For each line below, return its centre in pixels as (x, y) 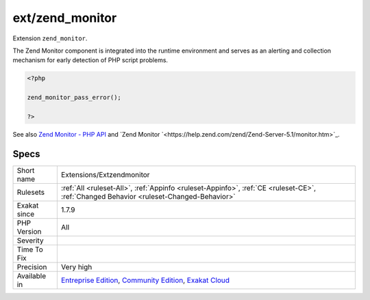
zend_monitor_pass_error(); (74, 98)
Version (29, 231)
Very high (76, 267)
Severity (30, 241)
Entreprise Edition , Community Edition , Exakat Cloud (145, 280)
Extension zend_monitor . (50, 38)
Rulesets (30, 192)
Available (32, 275)
